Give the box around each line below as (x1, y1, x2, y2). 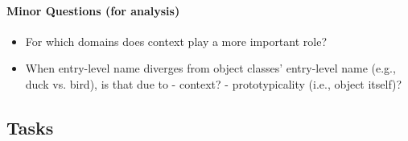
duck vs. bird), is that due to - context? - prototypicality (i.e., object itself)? (25, 75, 402, 92)
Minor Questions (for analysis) (6, 2, 180, 19)
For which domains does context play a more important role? (25, 32, 328, 49)
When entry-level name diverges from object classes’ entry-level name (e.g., (25, 60, 396, 77)
